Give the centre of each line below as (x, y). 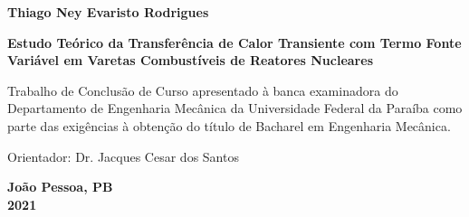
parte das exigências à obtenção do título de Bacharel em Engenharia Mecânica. (229, 125)
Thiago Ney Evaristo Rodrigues (108, 12)
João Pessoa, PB (60, 187)
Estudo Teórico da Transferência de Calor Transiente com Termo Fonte (234, 42)
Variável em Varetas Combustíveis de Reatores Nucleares (190, 60)
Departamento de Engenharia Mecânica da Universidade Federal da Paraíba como (235, 108)
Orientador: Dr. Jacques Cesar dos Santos (123, 156)
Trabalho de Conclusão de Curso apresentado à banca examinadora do (203, 90)
